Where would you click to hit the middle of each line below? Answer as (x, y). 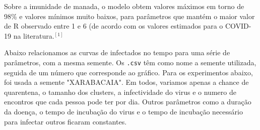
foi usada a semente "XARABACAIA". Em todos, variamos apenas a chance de (126, 82)
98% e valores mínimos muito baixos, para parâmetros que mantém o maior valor (129, 16)
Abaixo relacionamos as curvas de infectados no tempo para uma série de (117, 52)
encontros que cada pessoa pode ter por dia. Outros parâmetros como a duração (128, 102)
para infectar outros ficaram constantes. (66, 121)
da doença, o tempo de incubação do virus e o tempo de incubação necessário (123, 111)
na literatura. (34, 35)
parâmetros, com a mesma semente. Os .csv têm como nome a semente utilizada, (130, 62)
